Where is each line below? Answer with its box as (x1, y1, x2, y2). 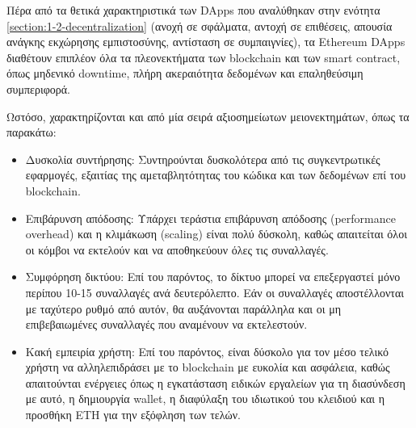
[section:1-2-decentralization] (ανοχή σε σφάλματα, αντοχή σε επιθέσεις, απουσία (6, 17, 393, 34)
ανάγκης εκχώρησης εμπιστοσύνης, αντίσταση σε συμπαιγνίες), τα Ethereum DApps (6, 33, 405, 50)
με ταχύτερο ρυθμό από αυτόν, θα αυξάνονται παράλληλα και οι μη (25, 300, 342, 317)
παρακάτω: (6, 124, 57, 141)
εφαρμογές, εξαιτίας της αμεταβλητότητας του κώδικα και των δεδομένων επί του (25, 166, 406, 183)
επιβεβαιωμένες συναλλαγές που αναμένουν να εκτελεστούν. (25, 316, 308, 333)
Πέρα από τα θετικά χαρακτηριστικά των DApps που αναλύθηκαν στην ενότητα (6, 2, 380, 18)
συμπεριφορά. (6, 80, 70, 97)
